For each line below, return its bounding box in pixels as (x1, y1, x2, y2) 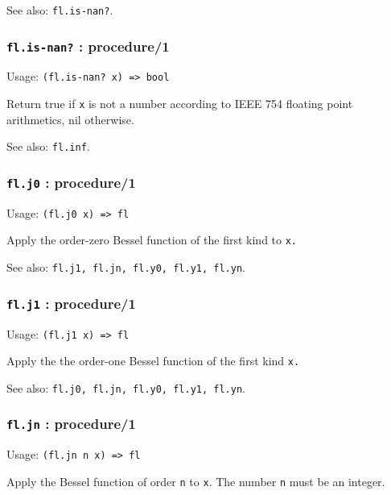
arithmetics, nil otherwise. (6, 110, 134, 127)
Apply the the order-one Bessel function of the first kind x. (6, 352, 300, 369)
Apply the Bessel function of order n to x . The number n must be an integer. (6, 472, 385, 489)
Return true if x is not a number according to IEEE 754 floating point (6, 95, 353, 112)
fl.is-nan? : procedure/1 (6, 35, 170, 56)
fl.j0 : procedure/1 (6, 172, 136, 192)
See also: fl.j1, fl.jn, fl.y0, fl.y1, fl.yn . (6, 259, 245, 276)
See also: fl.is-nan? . (6, 2, 113, 18)
